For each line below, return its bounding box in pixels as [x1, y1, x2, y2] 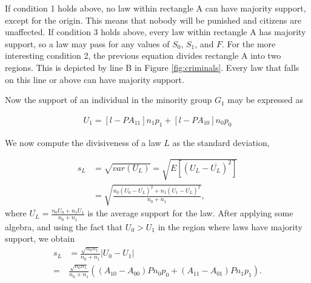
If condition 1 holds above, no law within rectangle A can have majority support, [5, 2, 306, 14]
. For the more [222, 37, 276, 50]
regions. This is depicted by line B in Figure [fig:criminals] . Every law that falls [5, 61, 299, 73]
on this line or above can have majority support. [5, 73, 184, 85]
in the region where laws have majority [158, 220, 303, 233]
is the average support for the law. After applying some [87, 207, 293, 219]
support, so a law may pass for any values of [5, 37, 170, 50]
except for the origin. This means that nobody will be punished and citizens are [5, 13, 301, 26]
